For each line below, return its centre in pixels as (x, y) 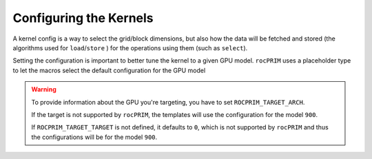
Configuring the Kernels (83, 18)
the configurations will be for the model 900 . (94, 137)
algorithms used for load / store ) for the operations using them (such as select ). (130, 47)
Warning (44, 89)
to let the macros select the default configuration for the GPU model (109, 70)
